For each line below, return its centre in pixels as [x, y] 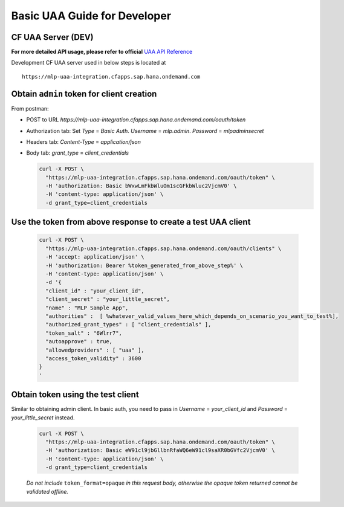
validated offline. [47, 491]
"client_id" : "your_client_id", [95, 291]
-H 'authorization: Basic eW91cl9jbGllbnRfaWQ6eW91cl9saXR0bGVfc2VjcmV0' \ [160, 450]
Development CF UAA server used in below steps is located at [89, 63]
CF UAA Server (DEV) [52, 37]
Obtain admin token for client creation [84, 94]
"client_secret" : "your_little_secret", [108, 299]
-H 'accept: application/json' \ [95, 257]
